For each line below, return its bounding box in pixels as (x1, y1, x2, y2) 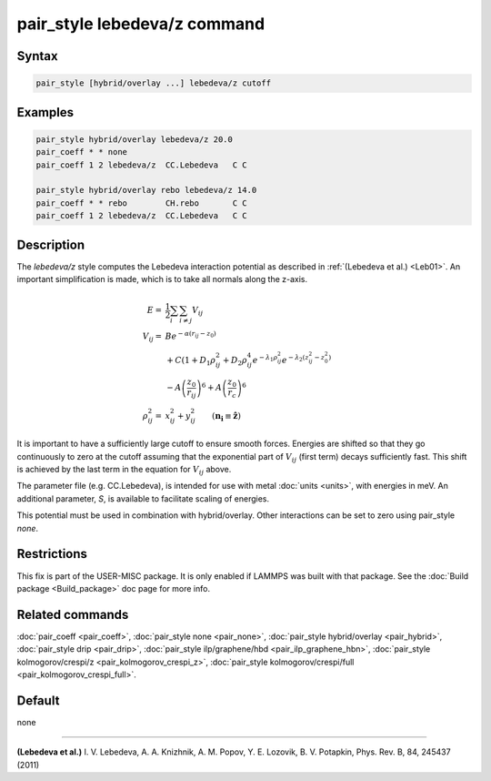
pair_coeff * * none (35, 147, 127, 157)
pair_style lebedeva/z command (16, 14, 266, 34)
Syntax (16, 48, 58, 64)
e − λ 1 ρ (252, 353, 278, 365)
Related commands (16, 606, 129, 623)
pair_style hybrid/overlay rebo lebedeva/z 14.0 (35, 185, 257, 196)
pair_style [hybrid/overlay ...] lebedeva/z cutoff (35, 78, 272, 88)
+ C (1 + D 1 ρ (166, 355, 216, 368)
